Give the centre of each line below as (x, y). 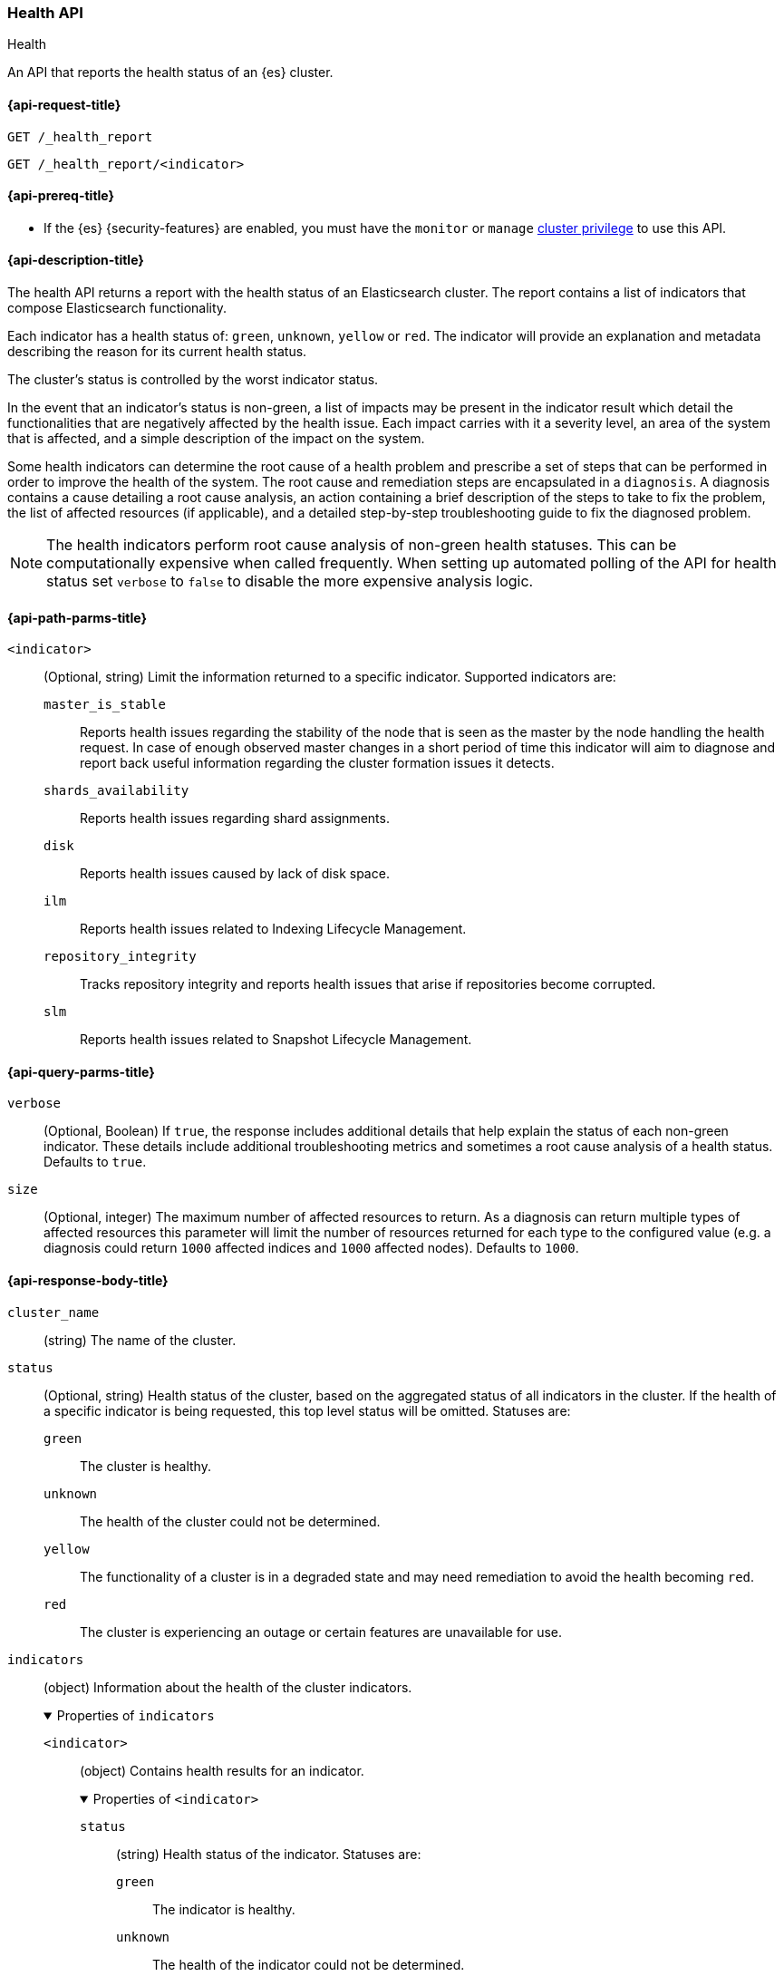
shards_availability (116, 791)
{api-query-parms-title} (81, 1071)
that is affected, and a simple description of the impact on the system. (216, 439)
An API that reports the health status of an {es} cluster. (170, 73)
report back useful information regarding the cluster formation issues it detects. (317, 763)
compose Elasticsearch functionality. (117, 308)
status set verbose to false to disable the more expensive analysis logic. (290, 581)
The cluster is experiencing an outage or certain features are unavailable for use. (321, 1632)
